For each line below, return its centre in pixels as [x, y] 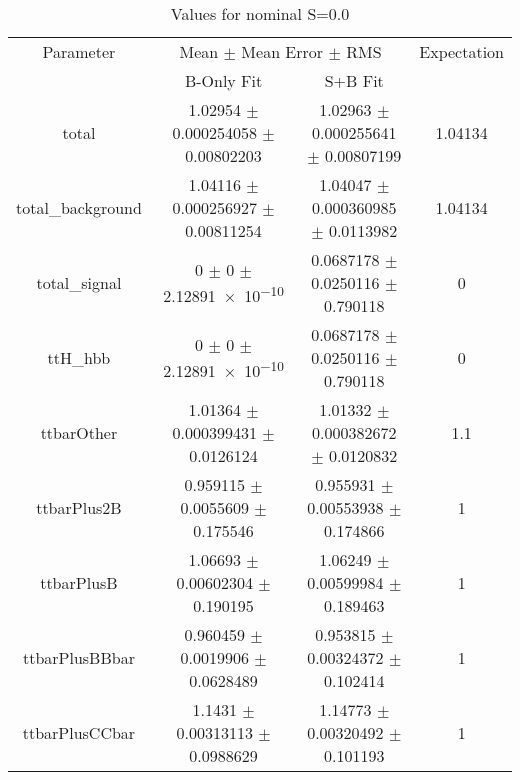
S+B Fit [354, 80]
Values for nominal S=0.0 [260, 13]
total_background [79, 207]
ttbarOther [79, 432]
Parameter [79, 51]
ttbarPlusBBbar [78, 657]
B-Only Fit [223, 80]
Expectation [461, 51]
